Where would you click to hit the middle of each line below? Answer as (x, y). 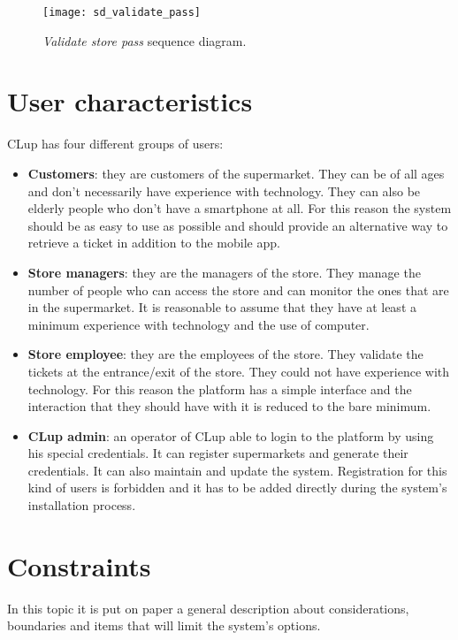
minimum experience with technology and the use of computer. (198, 324)
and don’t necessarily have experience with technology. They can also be (224, 190)
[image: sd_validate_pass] (122, 12)
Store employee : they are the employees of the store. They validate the (225, 354)
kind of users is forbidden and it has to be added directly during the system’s (237, 488)
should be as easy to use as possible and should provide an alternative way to (238, 225)
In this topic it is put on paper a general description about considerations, (208, 608)
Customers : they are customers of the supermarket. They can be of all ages (236, 173)
